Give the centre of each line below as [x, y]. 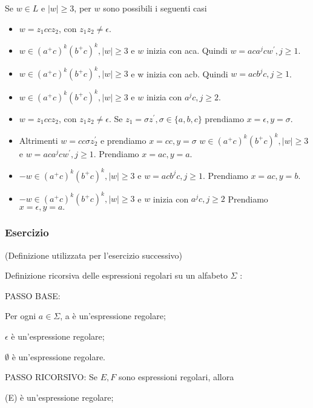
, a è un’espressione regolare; [113, 316]
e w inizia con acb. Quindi [180, 73]
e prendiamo [123, 140]
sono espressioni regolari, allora [176, 377]
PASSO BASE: [33, 295]
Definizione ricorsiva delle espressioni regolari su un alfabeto [116, 275]
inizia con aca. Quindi [187, 50]
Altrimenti [38, 140]
